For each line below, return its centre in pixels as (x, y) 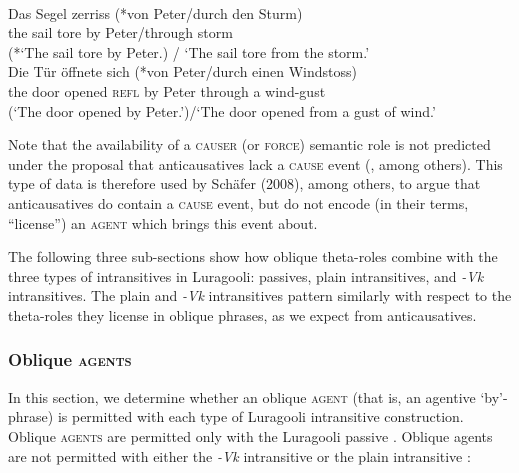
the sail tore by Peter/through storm (120, 32)
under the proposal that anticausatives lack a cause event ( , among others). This (255, 163)
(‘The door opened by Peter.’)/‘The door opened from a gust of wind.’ (222, 110)
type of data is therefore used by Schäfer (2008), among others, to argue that (244, 183)
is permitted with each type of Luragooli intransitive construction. (260, 416)
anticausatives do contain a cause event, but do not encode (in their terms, (238, 202)
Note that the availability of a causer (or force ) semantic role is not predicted (249, 144)
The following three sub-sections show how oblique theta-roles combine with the (253, 256)
